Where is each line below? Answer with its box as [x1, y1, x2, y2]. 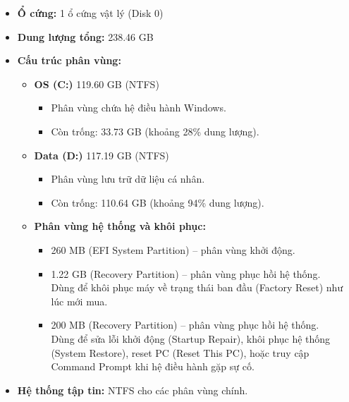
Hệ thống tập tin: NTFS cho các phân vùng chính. [17, 382, 248, 397]
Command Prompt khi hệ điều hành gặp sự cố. [51, 359, 255, 374]
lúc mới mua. [51, 293, 108, 308]
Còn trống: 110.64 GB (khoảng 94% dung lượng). [51, 195, 264, 209]
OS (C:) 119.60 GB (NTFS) [34, 76, 159, 91]
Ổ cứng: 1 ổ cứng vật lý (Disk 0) [17, 6, 164, 20]
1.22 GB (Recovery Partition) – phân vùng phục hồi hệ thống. [51, 266, 321, 281]
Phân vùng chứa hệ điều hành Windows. [51, 100, 226, 115]
